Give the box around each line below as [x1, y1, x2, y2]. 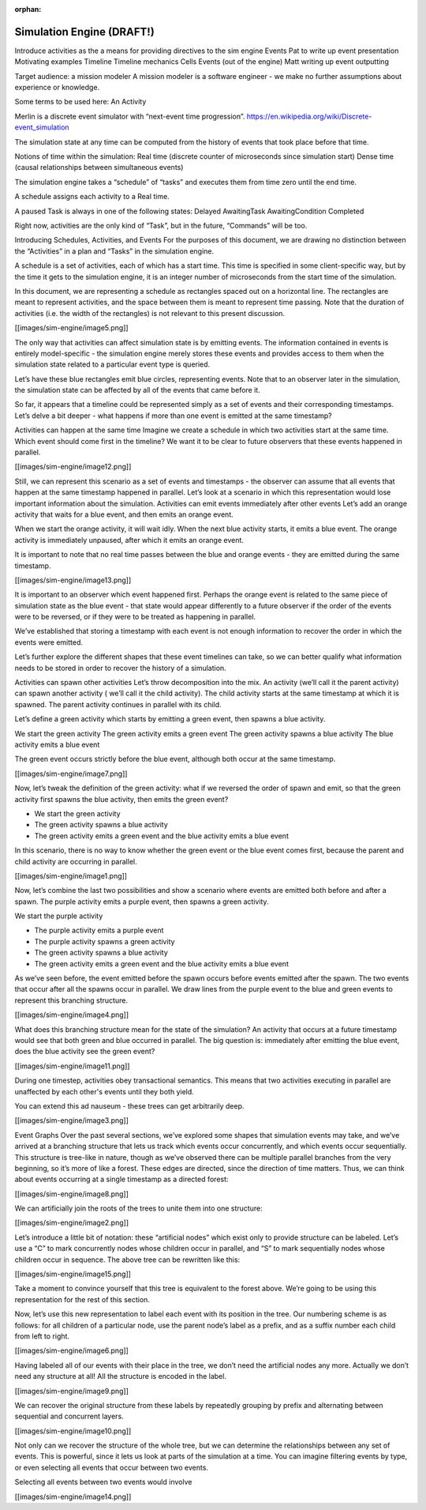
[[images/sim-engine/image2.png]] [14, 1218, 129, 1228]
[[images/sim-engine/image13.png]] [14, 575, 132, 585]
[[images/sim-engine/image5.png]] [14, 323, 129, 333]
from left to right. [14, 1331, 70, 1341]
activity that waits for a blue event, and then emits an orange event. [14, 510, 234, 519]
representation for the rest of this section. [14, 1294, 150, 1304]
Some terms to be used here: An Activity [14, 97, 147, 107]
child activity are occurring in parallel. [14, 857, 137, 866]
